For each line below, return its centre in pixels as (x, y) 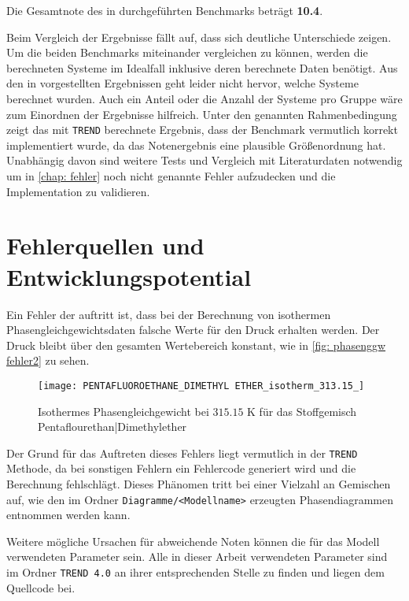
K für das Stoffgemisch (302, 411)
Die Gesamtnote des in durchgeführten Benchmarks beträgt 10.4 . (165, 10)
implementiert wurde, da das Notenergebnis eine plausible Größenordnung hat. (196, 145)
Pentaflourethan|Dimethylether (112, 427)
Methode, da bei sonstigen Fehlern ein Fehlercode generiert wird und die (181, 468)
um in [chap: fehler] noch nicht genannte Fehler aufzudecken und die (171, 176)
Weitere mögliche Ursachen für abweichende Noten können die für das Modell (193, 541)
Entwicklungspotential (129, 276)
